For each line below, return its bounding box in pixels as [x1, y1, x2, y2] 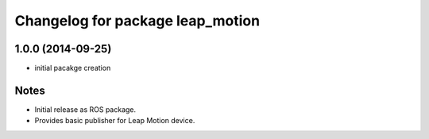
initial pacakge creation [34, 64, 111, 73]
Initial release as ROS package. [34, 104, 137, 114]
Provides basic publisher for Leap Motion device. [34, 116, 195, 125]
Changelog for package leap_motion [14, 12, 261, 29]
